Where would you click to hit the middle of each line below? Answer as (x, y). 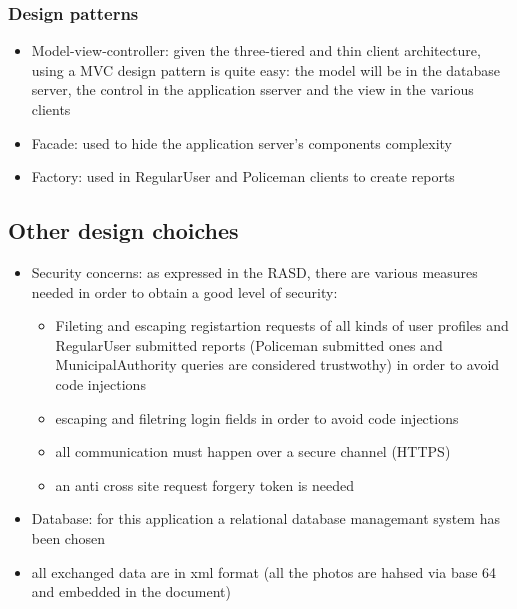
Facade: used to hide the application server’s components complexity (241, 142)
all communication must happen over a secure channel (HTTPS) (253, 451)
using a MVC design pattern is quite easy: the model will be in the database (266, 69)
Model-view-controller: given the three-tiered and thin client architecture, (256, 50)
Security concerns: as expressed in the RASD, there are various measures (254, 271)
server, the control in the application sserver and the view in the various (252, 89)
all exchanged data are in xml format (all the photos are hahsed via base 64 (264, 571)
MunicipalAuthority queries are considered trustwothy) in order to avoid (277, 364)
